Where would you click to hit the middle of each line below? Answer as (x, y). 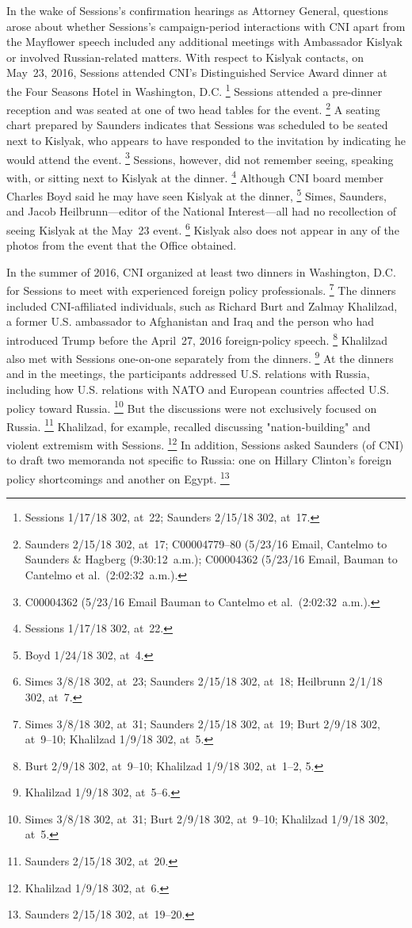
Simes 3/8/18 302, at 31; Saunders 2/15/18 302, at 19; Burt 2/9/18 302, (202, 723)
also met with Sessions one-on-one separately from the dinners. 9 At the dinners (200, 357)
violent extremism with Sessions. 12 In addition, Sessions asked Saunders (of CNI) (205, 443)
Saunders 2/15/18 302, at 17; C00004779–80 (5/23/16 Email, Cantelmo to (206, 543)
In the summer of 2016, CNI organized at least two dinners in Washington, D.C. (201, 271)
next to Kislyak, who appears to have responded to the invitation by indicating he (206, 141)
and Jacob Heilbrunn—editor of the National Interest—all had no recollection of (202, 211)
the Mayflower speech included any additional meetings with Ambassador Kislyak (204, 42)
